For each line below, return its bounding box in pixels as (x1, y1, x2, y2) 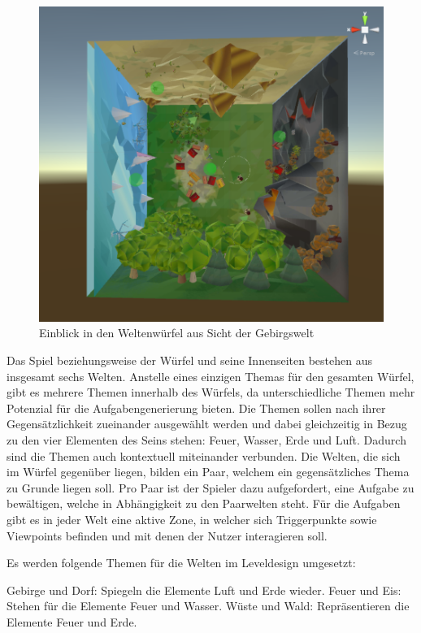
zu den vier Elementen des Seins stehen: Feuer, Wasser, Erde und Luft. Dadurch (7, 431, 406, 448)
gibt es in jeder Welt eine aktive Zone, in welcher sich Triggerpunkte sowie (7, 510, 377, 527)
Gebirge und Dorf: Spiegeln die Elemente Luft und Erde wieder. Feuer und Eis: (7, 581, 401, 598)
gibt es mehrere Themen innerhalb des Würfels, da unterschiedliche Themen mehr (7, 384, 415, 401)
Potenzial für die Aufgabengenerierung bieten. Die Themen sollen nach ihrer (7, 399, 386, 416)
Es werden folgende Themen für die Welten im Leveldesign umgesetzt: (7, 554, 356, 571)
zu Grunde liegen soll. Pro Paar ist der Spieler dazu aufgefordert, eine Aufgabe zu (7, 479, 414, 496)
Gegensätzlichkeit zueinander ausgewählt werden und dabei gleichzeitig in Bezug (7, 415, 407, 432)
